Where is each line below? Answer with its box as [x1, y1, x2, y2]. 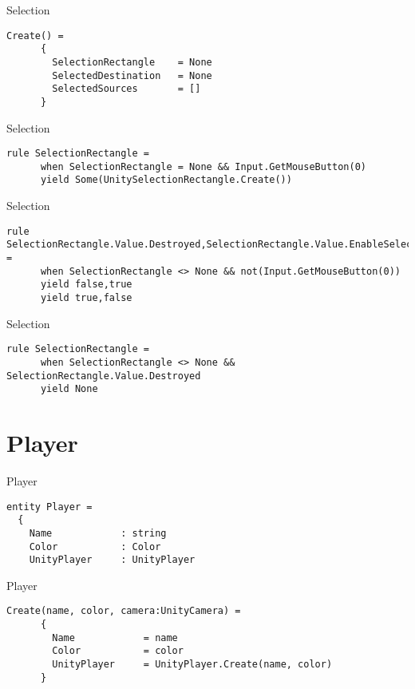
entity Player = [6, 501, 93, 513]
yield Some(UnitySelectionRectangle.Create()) [40, 174, 292, 186]
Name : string [29, 527, 167, 539]
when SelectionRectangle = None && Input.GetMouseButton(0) [40, 160, 367, 172]
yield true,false [40, 291, 132, 303]
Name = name [52, 632, 178, 643]
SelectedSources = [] [52, 83, 201, 95]
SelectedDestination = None [52, 69, 212, 81]
